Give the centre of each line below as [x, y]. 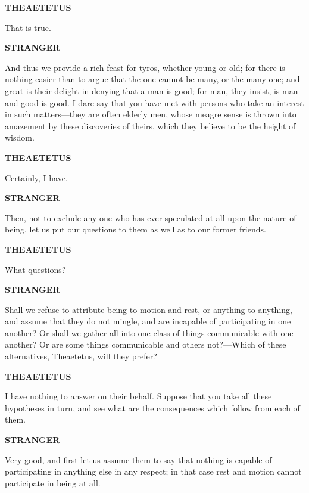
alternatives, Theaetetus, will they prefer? [81, 356]
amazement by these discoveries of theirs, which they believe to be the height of [150, 125]
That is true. [28, 27]
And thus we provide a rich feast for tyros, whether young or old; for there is [145, 67]
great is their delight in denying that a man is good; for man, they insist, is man [152, 90]
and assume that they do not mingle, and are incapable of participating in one [148, 321]
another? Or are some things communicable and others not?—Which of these [146, 344]
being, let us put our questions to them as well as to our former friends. [135, 229]
